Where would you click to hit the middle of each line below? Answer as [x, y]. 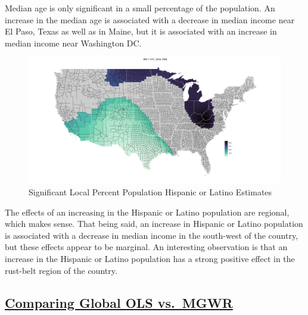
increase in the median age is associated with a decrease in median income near [150, 19]
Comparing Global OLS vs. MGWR [119, 302]
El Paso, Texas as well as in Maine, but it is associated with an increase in [141, 31]
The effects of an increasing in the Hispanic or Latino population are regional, [147, 212]
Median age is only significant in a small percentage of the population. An [140, 8]
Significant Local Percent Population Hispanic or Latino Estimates [150, 191]
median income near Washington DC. [73, 43]
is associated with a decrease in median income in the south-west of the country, [152, 235]
